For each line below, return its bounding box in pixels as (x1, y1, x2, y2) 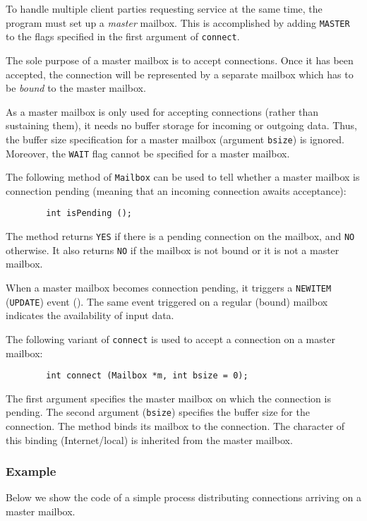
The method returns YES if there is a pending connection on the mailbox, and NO (6, 229, 355, 244)
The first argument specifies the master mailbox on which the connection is (6, 390, 331, 405)
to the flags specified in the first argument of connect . (6, 29, 240, 44)
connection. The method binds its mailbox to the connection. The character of (6, 419, 345, 433)
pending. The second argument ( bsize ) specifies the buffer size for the (6, 405, 310, 419)
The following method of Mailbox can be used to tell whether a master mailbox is (6, 169, 360, 184)
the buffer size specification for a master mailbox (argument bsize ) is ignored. (6, 131, 345, 146)
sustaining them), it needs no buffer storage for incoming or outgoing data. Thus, (6, 118, 357, 133)
